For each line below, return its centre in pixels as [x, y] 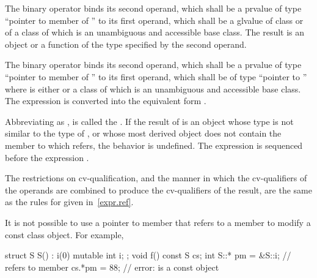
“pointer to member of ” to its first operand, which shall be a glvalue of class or [154, 20]
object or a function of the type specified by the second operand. [126, 44]
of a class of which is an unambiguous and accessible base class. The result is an [155, 32]
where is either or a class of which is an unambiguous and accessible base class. [153, 88]
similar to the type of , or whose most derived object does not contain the [143, 133]
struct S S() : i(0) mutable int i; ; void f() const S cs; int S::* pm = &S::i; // [148, 255]
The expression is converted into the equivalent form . [106, 101]
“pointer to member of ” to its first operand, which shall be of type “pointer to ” [156, 76]
